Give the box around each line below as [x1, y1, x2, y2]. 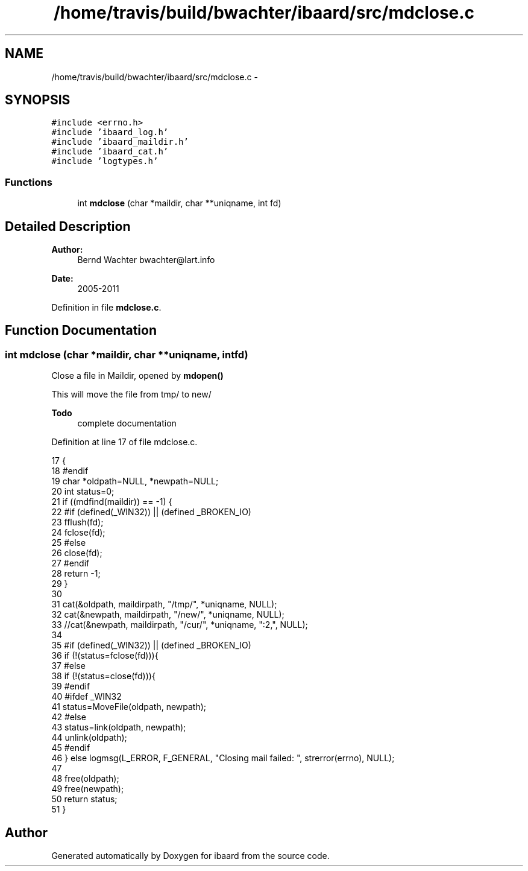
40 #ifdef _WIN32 [51, 691, 122, 702]
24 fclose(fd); [51, 527, 105, 538]
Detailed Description [5, 218, 131, 234]
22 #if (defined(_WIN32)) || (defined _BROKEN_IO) [51, 507, 251, 518]
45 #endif [51, 743, 90, 753]
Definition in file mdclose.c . [51, 302, 162, 313]
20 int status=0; [51, 486, 115, 497]
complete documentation [77, 418, 177, 429]
